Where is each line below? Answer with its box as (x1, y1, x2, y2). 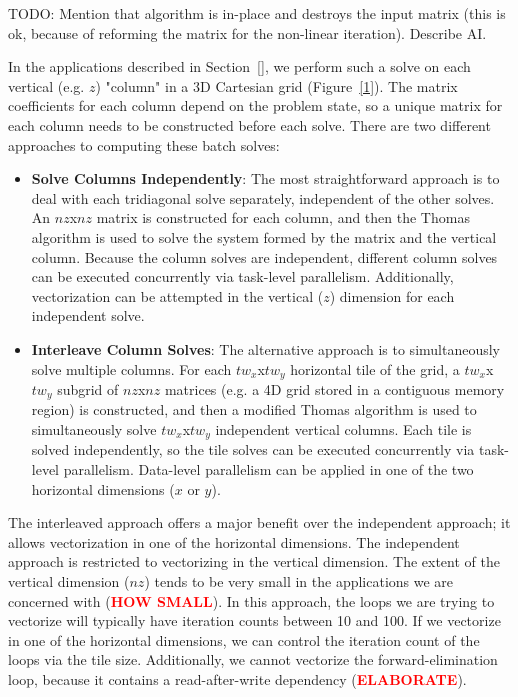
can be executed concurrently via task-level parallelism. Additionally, (31, 266, 454, 287)
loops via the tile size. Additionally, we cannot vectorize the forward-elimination (8, 649, 498, 670)
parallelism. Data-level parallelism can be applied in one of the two (63, 459, 474, 480)
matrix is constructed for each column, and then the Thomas (96, 207, 470, 228)
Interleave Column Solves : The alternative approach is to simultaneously (31, 338, 501, 359)
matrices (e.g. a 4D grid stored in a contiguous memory (164, 378, 505, 399)
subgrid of (57, 378, 119, 399)
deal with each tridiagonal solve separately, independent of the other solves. (31, 187, 495, 208)
